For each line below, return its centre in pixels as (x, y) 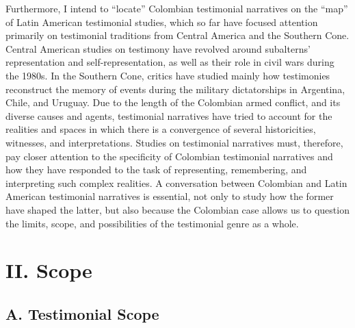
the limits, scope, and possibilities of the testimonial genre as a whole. (152, 223)
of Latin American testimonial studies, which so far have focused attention (162, 22)
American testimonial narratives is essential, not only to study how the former (170, 196)
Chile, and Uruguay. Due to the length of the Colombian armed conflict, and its (173, 102)
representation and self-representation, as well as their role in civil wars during (170, 62)
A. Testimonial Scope (82, 313)
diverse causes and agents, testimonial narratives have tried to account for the (169, 115)
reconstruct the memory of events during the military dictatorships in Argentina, (175, 89)
